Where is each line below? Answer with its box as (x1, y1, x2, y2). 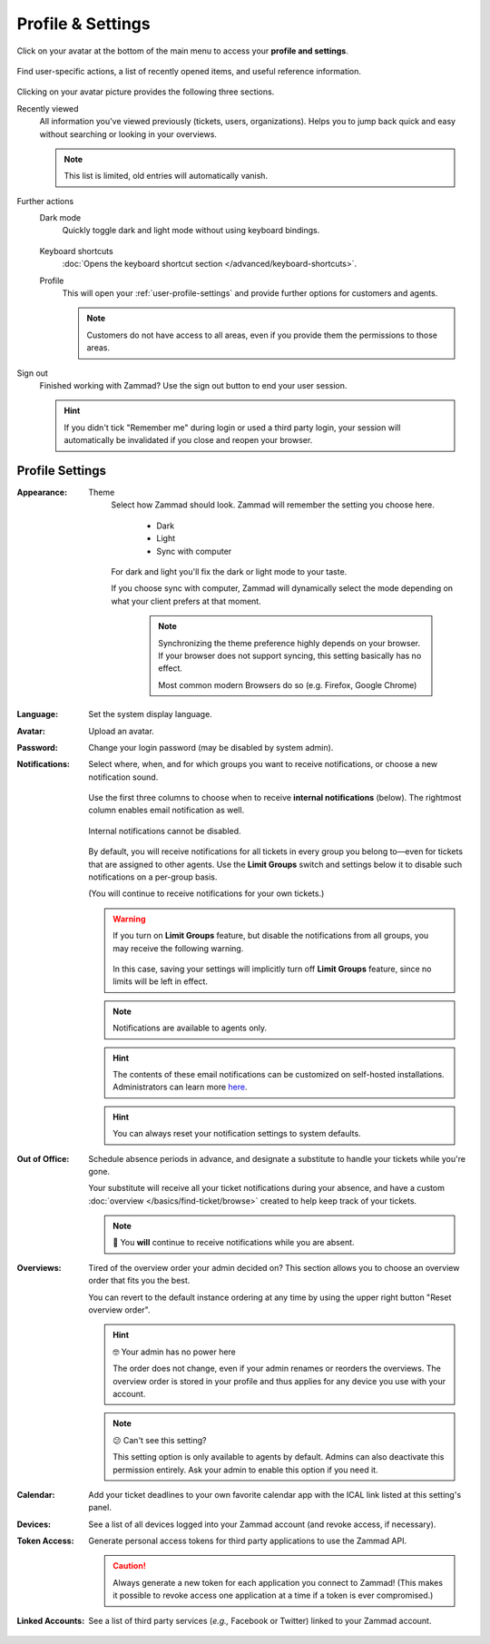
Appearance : (16, 487, 68, 498)
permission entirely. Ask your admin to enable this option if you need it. (113, 1464, 378, 1475)
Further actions (16, 195, 74, 206)
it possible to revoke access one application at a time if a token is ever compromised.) (113, 1590, 434, 1601)
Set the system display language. (88, 709, 212, 720)
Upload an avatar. (88, 725, 154, 736)
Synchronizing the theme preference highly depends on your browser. (158, 637, 421, 648)
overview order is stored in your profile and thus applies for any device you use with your (113, 1375, 446, 1386)
